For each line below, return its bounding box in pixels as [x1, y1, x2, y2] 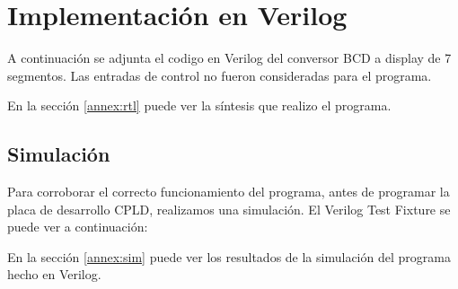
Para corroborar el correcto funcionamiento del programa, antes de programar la [7, 182, 450, 201]
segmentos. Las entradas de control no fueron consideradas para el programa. [7, 66, 432, 84]
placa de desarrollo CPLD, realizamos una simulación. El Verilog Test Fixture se [7, 199, 451, 218]
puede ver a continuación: [7, 217, 148, 236]
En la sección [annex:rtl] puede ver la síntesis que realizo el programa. [7, 96, 392, 115]
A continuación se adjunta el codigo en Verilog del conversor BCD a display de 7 [7, 48, 452, 67]
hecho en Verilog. [7, 265, 101, 284]
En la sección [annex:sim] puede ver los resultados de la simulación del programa [7, 247, 451, 266]
